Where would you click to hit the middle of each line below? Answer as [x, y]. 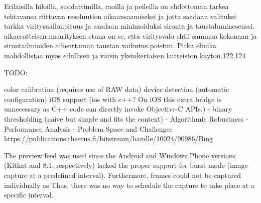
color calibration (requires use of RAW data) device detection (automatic [117, 89]
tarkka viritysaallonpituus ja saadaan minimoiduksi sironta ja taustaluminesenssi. [129, 26]
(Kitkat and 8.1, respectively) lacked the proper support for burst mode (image [126, 165]
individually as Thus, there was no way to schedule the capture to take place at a [129, 185]
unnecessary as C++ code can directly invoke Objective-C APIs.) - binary [118, 109]
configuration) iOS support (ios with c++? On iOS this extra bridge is [113, 99]
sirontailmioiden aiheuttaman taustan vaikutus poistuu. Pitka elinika [110, 45]
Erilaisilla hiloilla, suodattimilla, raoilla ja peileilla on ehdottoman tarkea [116, 6]
